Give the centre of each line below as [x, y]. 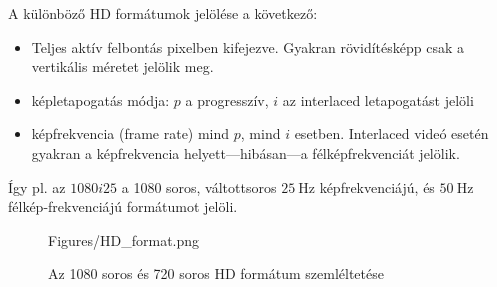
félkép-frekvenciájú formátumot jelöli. [123, 206]
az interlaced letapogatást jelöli [378, 99]
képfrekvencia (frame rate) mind [130, 133]
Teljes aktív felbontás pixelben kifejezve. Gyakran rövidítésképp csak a [247, 46]
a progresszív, [227, 99]
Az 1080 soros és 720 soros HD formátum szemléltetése [216, 273]
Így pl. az [37, 186]
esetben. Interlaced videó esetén [391, 133]
